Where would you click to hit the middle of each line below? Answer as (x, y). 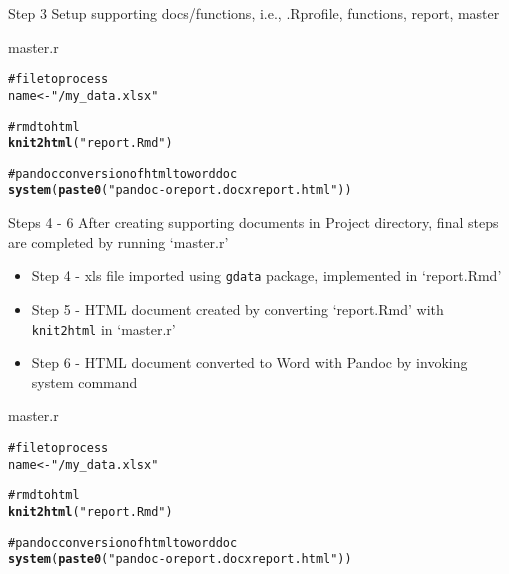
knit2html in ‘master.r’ (103, 328)
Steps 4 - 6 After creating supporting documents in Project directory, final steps (253, 222)
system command (84, 381)
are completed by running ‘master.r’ (118, 241)
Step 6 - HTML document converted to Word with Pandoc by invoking (249, 362)
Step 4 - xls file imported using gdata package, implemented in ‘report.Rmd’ (266, 275)
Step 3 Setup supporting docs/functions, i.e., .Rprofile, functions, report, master (254, 13)
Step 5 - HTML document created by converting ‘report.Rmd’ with (237, 308)
